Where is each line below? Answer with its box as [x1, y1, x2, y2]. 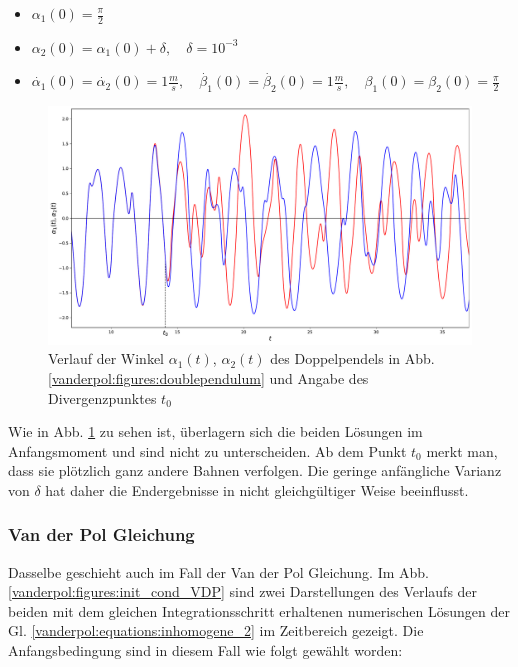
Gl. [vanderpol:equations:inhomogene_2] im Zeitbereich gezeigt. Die [8, 620, 424, 641]
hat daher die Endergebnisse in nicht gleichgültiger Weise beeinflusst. [45, 479, 469, 500]
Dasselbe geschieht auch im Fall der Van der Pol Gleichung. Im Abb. [8, 561, 429, 582]
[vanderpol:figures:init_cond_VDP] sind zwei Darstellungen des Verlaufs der [8, 581, 478, 602]
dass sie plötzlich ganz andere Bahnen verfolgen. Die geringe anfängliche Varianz [8, 460, 502, 481]
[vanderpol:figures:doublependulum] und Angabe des [48, 367, 369, 388]
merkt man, [426, 440, 498, 461]
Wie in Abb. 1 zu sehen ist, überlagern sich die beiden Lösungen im [8, 421, 423, 442]
